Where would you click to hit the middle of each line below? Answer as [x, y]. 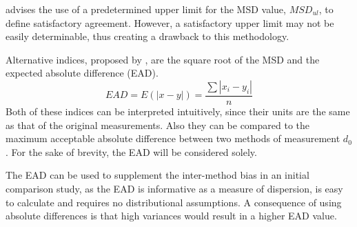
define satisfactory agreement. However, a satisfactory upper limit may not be [170, 22]
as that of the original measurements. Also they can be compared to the [157, 125]
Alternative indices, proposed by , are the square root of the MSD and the [163, 59]
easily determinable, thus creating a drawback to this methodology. [147, 36]
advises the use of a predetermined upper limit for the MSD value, [146, 9]
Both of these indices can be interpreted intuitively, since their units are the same [178, 111]
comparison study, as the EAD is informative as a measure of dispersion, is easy [174, 188]
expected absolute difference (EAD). [82, 73]
